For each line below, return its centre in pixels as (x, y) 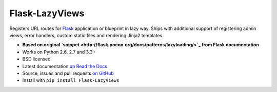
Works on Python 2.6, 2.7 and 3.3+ (59, 52)
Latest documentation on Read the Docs (65, 66)
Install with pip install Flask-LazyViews (71, 80)
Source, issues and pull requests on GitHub (68, 73)
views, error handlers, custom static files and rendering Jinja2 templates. (86, 35)
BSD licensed (36, 59)
